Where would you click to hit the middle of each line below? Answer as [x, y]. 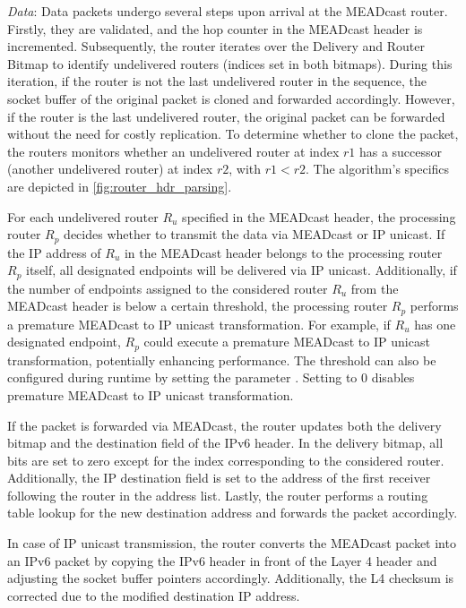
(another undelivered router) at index [110, 169]
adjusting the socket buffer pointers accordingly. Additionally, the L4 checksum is [231, 578]
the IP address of [54, 252]
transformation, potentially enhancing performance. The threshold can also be [222, 360]
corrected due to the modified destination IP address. [154, 595]
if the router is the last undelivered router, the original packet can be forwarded [226, 116]
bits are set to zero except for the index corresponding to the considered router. [226, 460]
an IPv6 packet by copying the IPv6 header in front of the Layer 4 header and [222, 560]
